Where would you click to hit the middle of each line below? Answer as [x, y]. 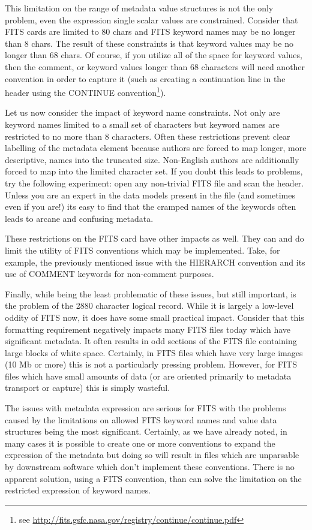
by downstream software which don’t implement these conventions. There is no [150, 467]
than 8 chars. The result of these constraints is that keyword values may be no [149, 43]
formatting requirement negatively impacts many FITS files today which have [148, 329]
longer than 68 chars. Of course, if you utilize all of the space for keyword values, [154, 55]
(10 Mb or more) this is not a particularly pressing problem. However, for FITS [151, 364]
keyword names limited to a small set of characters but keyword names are [142, 124]
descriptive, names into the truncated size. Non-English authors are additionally [152, 159]
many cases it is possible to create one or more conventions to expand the [140, 443]
